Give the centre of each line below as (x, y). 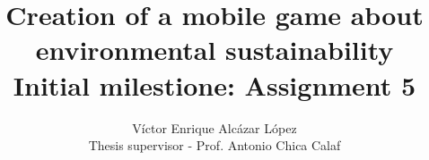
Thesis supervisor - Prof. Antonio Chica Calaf (214, 145)
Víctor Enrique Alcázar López (214, 127)
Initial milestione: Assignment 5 (214, 84)
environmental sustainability (214, 50)
